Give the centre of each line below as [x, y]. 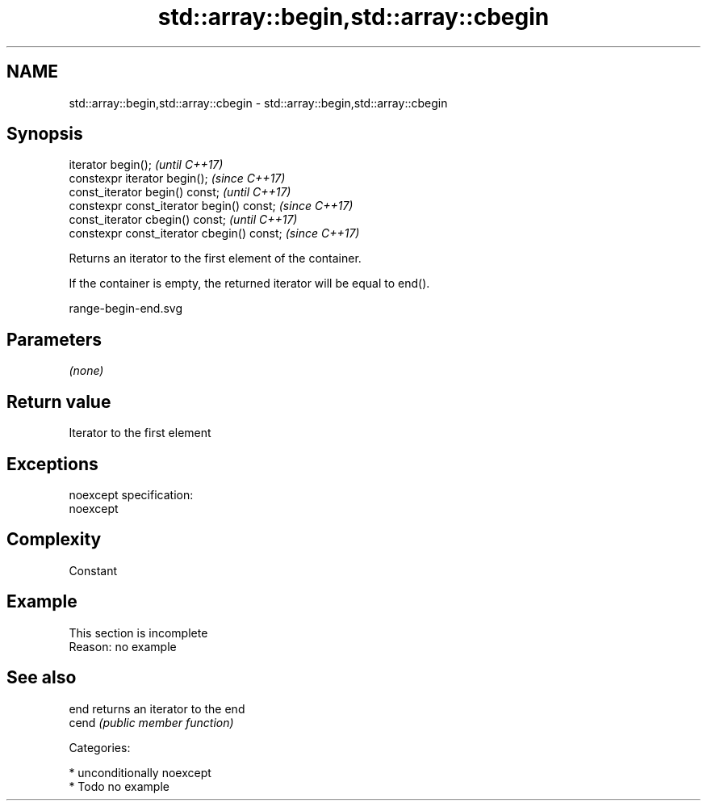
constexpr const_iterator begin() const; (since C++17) [211, 206]
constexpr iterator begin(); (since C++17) [177, 179]
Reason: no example [123, 646]
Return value [59, 401]
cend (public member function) [151, 722]
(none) [86, 371]
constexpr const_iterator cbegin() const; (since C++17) [214, 233]
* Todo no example [119, 786]
